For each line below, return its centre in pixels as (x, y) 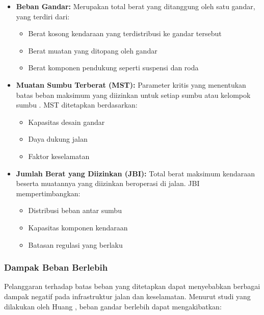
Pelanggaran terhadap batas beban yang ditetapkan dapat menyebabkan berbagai (132, 286)
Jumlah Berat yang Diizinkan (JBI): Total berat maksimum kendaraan (136, 173)
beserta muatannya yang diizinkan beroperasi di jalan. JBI (108, 183)
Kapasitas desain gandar (67, 122)
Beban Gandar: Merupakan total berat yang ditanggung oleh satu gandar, (136, 6)
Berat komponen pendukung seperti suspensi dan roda (113, 68)
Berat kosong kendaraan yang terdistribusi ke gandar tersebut (125, 33)
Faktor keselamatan (59, 156)
